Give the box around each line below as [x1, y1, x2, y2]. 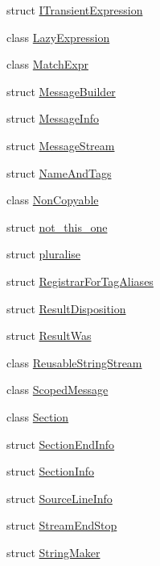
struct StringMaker [6, 543, 101, 560]
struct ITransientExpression [6, 2, 143, 18]
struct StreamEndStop [6, 517, 117, 534]
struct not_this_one [6, 218, 108, 235]
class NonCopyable [6, 191, 99, 208]
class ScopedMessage [6, 381, 109, 398]
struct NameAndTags [6, 164, 112, 181]
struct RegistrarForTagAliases [6, 272, 154, 289]
